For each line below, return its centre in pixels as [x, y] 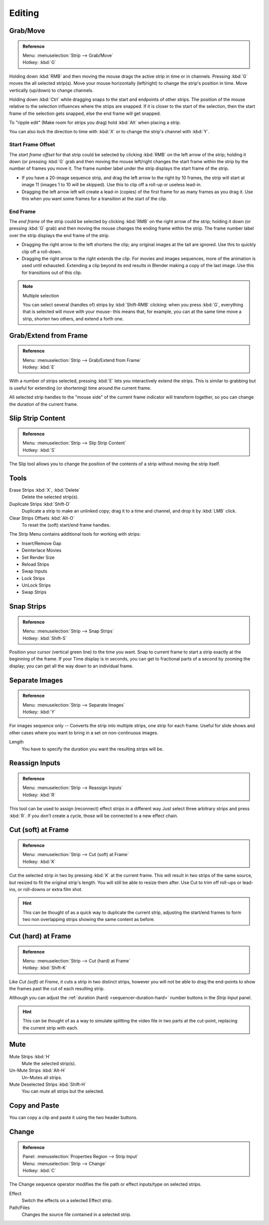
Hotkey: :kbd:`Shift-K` [45, 968]
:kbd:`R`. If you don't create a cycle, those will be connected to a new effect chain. [94, 816]
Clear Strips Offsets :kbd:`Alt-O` [42, 518]
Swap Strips [34, 592]
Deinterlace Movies [42, 550]
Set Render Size [38, 557]
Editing [24, 13]
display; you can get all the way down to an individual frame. [71, 666]
